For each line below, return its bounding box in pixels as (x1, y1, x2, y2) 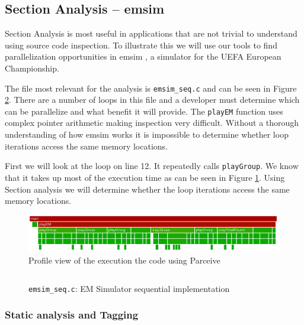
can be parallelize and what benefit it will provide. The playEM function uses (5, 105, 283, 117)
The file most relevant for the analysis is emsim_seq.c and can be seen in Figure (5, 82, 297, 94)
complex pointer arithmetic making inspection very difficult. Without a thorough (5, 116, 299, 129)
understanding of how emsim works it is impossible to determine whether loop (5, 128, 289, 141)
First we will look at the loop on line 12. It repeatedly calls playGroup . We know (5, 160, 299, 172)
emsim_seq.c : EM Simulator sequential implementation (28, 282, 230, 294)
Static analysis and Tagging (5, 307, 139, 322)
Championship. (5, 61, 59, 74)
